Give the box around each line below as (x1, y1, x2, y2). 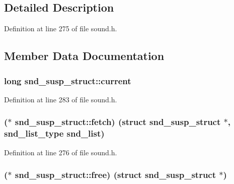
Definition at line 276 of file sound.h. (4, 147, 117, 157)
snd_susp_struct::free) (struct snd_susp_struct (15, 168, 216, 181)
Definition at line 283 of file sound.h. (4, 94, 117, 104)
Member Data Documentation (4, 48, 165, 64)
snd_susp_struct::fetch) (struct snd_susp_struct (15, 115, 221, 128)
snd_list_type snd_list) (4, 127, 105, 140)
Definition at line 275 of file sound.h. (4, 23, 117, 34)
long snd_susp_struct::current (4, 74, 131, 87)
